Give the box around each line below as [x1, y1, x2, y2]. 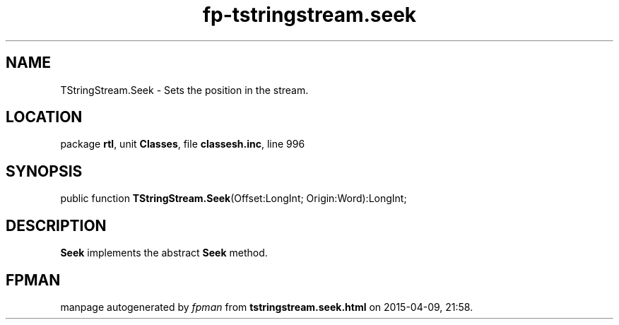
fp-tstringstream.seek [202, 3, 417, 27]
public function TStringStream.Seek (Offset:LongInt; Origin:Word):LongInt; [60, 192, 407, 205]
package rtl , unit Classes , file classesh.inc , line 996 [60, 138, 305, 150]
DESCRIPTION [6, 216, 107, 235]
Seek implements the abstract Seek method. [60, 247, 268, 259]
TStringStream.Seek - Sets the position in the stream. [60, 83, 309, 96]
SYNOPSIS [6, 162, 83, 180]
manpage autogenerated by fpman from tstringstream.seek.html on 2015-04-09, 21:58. [60, 300, 473, 313]
